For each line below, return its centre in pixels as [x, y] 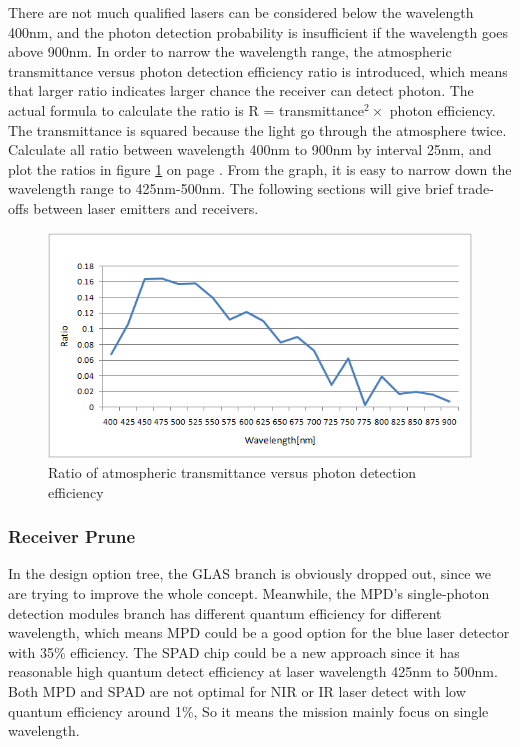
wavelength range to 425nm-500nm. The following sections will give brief [230, 188]
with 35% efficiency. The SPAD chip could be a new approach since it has [234, 651]
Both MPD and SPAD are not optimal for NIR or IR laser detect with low [237, 691]
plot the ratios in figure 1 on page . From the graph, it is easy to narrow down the [260, 168]
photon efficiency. [442, 109]
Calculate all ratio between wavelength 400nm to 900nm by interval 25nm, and [250, 149]
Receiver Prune [72, 536]
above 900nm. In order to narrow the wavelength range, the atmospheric [230, 51]
